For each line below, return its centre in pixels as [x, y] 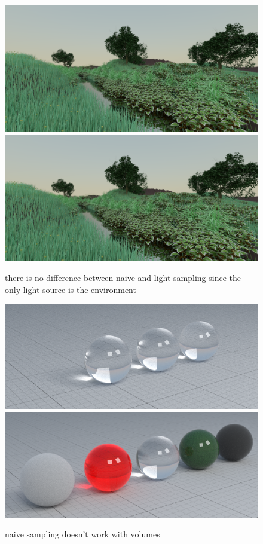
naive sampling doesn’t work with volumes [82, 534]
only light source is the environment [71, 289]
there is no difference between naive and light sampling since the [123, 278]
